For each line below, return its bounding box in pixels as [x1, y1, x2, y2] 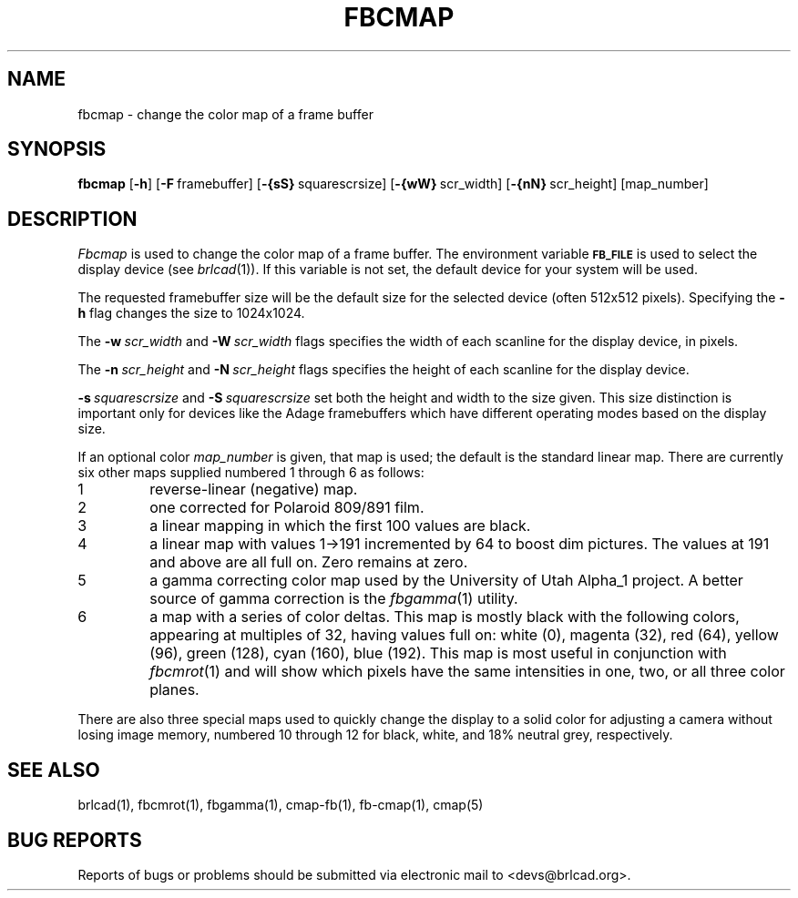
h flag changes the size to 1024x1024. [77, 305, 305, 321]
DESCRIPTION [7, 207, 138, 230]
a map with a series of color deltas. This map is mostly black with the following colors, [149, 607, 740, 627]
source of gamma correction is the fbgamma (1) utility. [149, 589, 518, 608]
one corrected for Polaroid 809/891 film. [149, 498, 425, 517]
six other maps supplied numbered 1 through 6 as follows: [77, 464, 425, 481]
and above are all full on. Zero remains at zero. [149, 553, 468, 572]
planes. [149, 680, 199, 699]
